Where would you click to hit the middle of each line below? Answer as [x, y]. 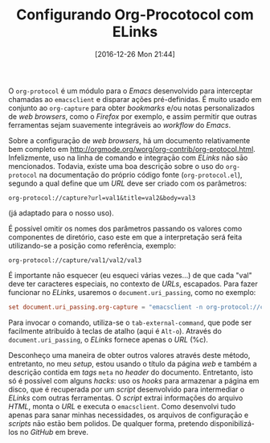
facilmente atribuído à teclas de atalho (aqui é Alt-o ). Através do [115, 330]
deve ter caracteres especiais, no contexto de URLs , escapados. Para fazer [133, 284]
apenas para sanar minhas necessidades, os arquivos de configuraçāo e [129, 415]
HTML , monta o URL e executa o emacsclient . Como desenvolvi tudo [122, 406]
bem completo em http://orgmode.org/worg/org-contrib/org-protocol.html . [132, 149]
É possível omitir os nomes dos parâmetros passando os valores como [125, 228]
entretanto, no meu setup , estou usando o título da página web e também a [133, 363]
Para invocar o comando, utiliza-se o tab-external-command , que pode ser [130, 322]
